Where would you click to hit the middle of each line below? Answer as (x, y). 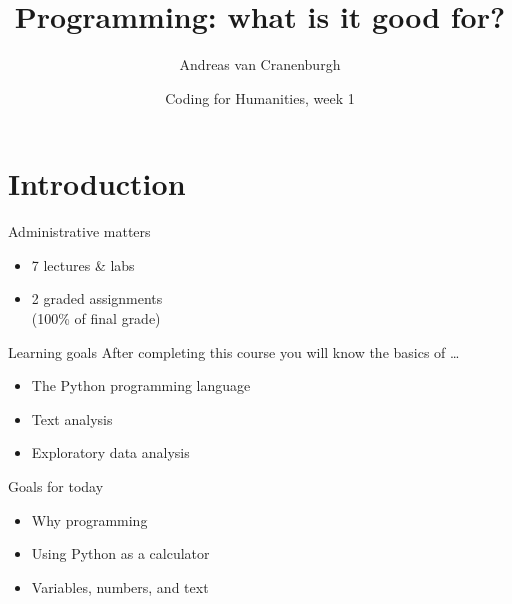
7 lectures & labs (83, 264)
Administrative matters (79, 231)
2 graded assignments (97, 298)
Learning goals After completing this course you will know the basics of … (234, 351)
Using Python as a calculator (120, 553)
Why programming (89, 519)
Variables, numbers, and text (120, 586)
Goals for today (56, 486)
